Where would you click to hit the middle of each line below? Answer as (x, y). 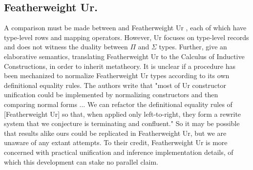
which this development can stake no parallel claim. (81, 161)
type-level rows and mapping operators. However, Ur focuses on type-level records (126, 37)
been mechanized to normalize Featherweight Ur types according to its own (117, 75)
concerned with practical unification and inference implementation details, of (119, 152)
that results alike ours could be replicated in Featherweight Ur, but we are (115, 133)
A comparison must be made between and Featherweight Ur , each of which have (125, 28)
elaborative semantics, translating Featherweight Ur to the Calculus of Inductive (124, 56)
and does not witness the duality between (66, 47)
